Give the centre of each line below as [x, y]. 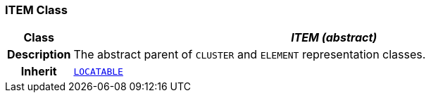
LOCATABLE [98, 71]
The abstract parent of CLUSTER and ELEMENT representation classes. [250, 55]
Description [39, 55]
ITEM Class [36, 10]
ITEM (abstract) [334, 38]
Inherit [39, 72]
